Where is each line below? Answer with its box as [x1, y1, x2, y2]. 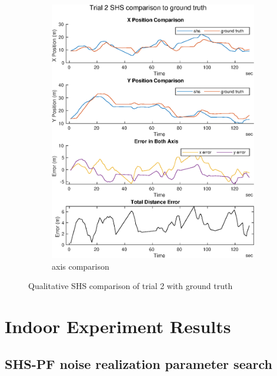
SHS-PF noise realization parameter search [5, 354, 272, 372]
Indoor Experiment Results [5, 314, 231, 338]
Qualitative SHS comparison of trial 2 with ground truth [28, 280, 233, 292]
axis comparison [52, 260, 109, 272]
